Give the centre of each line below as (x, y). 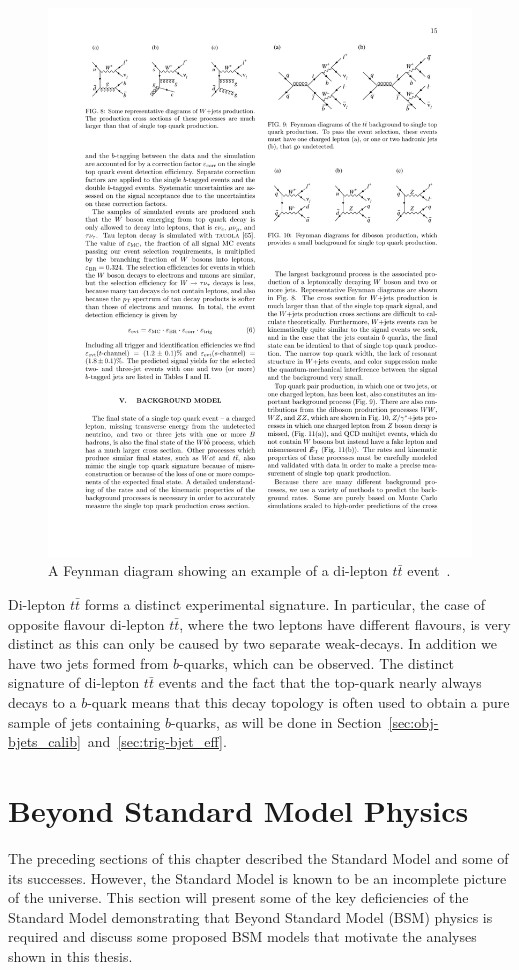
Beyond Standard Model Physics (238, 810)
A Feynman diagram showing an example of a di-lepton (218, 570)
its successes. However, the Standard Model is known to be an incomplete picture (257, 877)
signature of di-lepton (74, 682)
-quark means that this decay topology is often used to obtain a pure (298, 702)
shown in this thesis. (70, 955)
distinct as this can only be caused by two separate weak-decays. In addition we (252, 643)
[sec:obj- (413, 721)
